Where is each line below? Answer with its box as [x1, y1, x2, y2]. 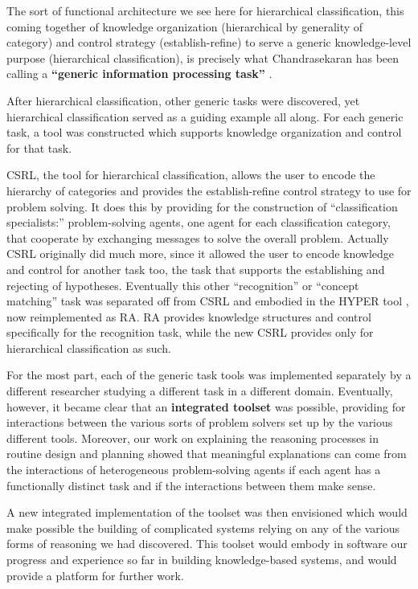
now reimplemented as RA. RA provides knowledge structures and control [6, 308, 371, 325]
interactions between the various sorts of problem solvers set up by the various [6, 414, 393, 431]
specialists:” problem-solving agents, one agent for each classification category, [6, 214, 391, 231]
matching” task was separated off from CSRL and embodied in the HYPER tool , [6, 292, 409, 309]
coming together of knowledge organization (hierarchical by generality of [6, 18, 363, 35]
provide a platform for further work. [6, 567, 184, 583]
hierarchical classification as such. [6, 339, 171, 356]
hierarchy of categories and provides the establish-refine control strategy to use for [6, 182, 412, 198]
